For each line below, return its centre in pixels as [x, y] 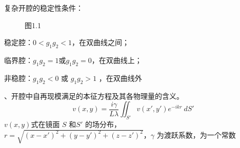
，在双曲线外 [120, 78]
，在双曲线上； [117, 60]
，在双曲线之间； [101, 42]
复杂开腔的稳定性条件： [44, 8]
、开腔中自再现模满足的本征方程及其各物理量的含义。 [94, 96]
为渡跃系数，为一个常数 [196, 134]
